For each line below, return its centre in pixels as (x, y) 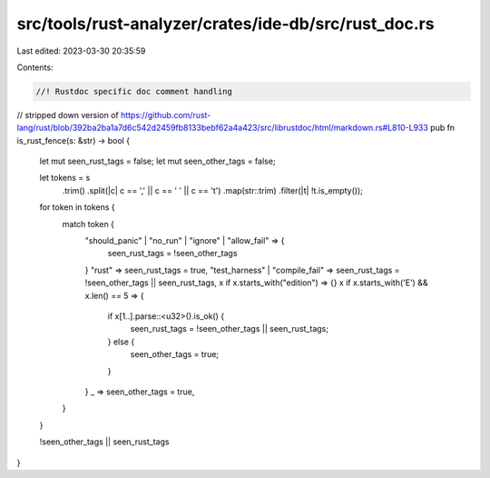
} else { (121, 342)
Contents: (35, 67)
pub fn (442, 128)
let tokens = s (65, 178)
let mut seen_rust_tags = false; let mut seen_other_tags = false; (157, 161)
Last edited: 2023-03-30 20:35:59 (81, 51)
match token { (88, 224)
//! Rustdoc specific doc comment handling (134, 91)
